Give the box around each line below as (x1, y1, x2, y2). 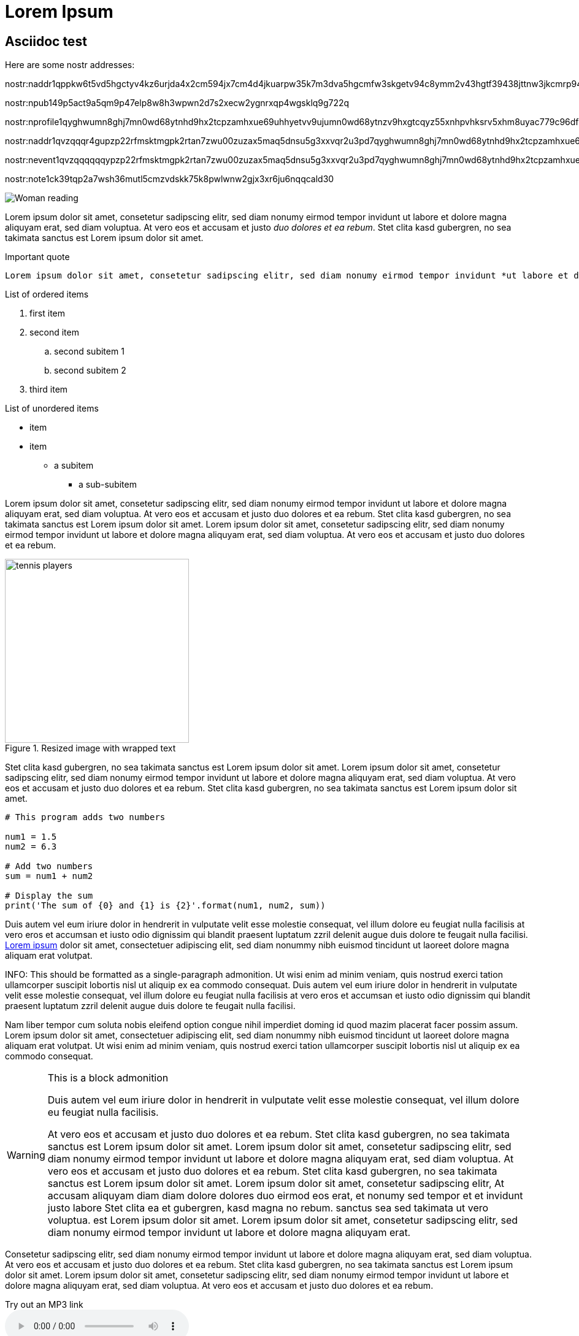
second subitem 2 (54, 365, 126, 376)
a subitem (54, 460, 94, 471)
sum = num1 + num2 (5, 871, 93, 881)
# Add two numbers (5, 861, 93, 872)
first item (29, 308, 66, 319)
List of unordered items (5, 403, 99, 414)
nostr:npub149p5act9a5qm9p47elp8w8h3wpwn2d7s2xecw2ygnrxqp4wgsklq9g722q (5, 98, 350, 109)
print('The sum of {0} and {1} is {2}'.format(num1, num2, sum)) (5, 900, 326, 911)
